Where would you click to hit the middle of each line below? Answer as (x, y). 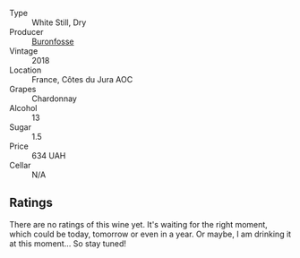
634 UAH (49, 155)
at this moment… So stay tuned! (68, 243)
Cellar (20, 165)
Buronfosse (53, 41)
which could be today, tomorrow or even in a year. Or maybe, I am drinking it (150, 234)
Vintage (24, 51)
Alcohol (23, 108)
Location (26, 70)
